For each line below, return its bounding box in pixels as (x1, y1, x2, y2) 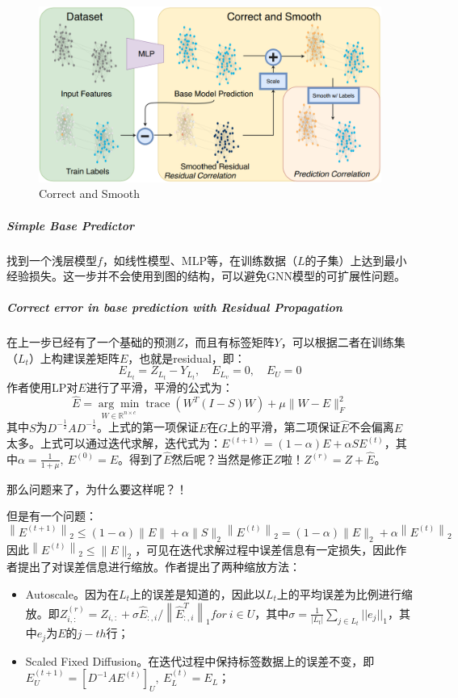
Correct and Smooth (39, 185, 140, 202)
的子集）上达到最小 (305, 251, 407, 268)
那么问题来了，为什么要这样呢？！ (6, 480, 187, 497)
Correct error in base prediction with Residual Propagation (6, 299, 342, 316)
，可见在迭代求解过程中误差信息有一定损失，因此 (135, 540, 396, 557)
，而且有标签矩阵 (183, 334, 275, 351)
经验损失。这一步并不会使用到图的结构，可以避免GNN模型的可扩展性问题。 (6, 267, 405, 284)
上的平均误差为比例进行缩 (276, 586, 413, 602)
